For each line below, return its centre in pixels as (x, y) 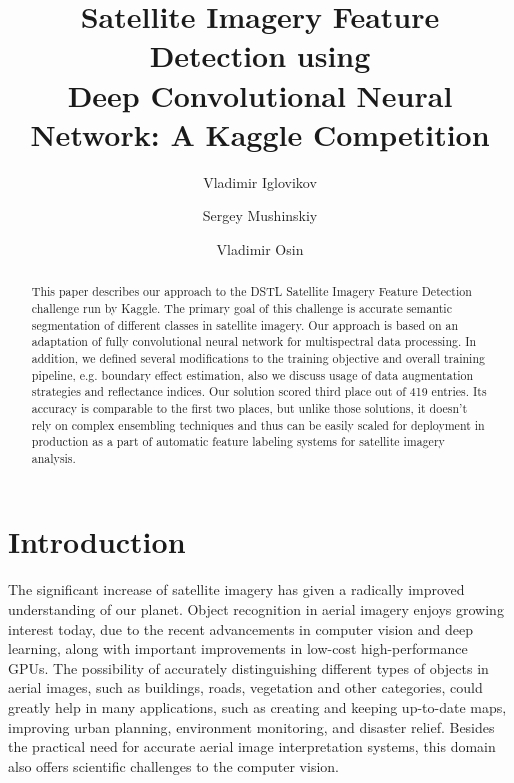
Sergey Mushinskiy (260, 215)
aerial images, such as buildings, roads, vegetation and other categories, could (245, 687)
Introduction (97, 541)
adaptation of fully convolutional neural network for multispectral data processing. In (254, 341)
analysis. (53, 457)
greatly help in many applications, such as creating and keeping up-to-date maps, (257, 706)
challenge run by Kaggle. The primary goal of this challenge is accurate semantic (241, 307)
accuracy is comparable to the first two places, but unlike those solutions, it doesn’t (249, 407)
